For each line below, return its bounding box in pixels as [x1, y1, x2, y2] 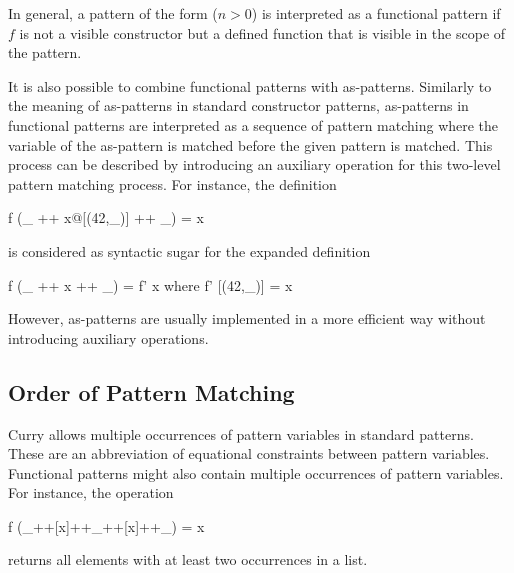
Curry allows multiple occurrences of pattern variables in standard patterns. [8, 423, 474, 444]
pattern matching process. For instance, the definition [8, 173, 337, 194]
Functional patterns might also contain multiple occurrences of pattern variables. [8, 462, 504, 483]
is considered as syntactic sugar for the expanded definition [8, 240, 371, 261]
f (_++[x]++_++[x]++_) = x [8, 515, 205, 536]
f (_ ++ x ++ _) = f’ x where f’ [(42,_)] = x [8, 274, 293, 295]
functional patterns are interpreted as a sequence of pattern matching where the [8, 114, 499, 135]
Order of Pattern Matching [8, 376, 295, 407]
